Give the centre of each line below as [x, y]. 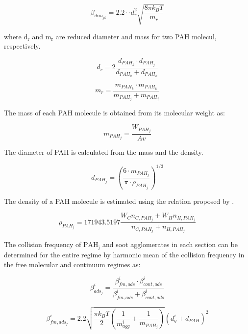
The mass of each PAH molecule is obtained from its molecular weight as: [114, 112]
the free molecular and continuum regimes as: [72, 264]
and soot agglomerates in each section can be [170, 244]
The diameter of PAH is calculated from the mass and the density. [104, 152]
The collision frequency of [43, 244]
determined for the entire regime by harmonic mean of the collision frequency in [124, 254]
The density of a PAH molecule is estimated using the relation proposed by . [119, 201]
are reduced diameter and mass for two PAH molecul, [136, 36]
